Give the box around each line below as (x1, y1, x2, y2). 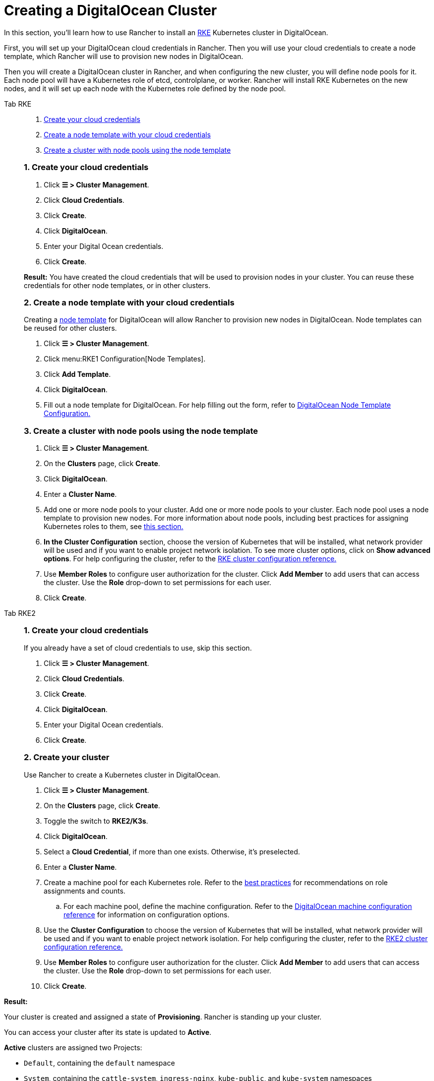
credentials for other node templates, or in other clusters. (24, 281, 210, 290)
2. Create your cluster (24, 752, 110, 763)
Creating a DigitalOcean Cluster (4, 2, 217, 19)
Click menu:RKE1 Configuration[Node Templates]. (44, 355, 206, 363)
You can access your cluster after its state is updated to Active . (4, 1027, 212, 1036)
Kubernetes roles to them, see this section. (44, 522, 184, 531)
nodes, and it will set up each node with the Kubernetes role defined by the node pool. (4, 84, 286, 93)
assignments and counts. (44, 886, 125, 895)
